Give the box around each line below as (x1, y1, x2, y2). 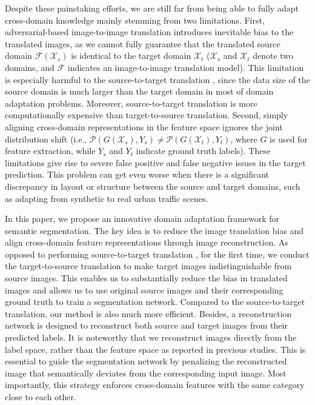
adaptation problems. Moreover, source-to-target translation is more (5, 96, 257, 109)
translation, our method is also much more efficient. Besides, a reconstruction (5, 307, 292, 320)
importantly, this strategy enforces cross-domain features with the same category (5, 378, 305, 391)
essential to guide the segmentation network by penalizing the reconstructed (5, 355, 287, 367)
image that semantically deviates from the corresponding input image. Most (5, 366, 287, 379)
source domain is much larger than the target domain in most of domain (5, 85, 274, 98)
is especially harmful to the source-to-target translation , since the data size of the (5, 73, 310, 85)
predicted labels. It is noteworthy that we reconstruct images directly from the (5, 331, 297, 344)
